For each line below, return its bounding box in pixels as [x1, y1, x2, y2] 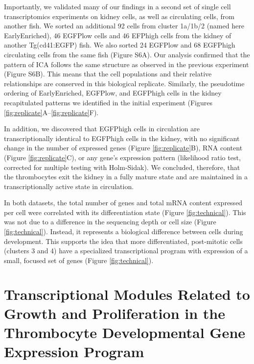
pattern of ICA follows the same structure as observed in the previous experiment [4, 59, 249, 69]
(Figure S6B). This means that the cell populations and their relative [4, 69, 212, 79]
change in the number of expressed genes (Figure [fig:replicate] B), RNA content [4, 143, 243, 153]
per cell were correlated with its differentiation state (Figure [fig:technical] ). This [4, 207, 246, 217]
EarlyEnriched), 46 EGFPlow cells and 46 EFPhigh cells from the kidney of [4, 30, 231, 40]
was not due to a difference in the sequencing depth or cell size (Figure [4, 217, 216, 227]
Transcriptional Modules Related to [4, 284, 250, 304]
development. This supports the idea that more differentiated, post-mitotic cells [4, 236, 243, 246]
